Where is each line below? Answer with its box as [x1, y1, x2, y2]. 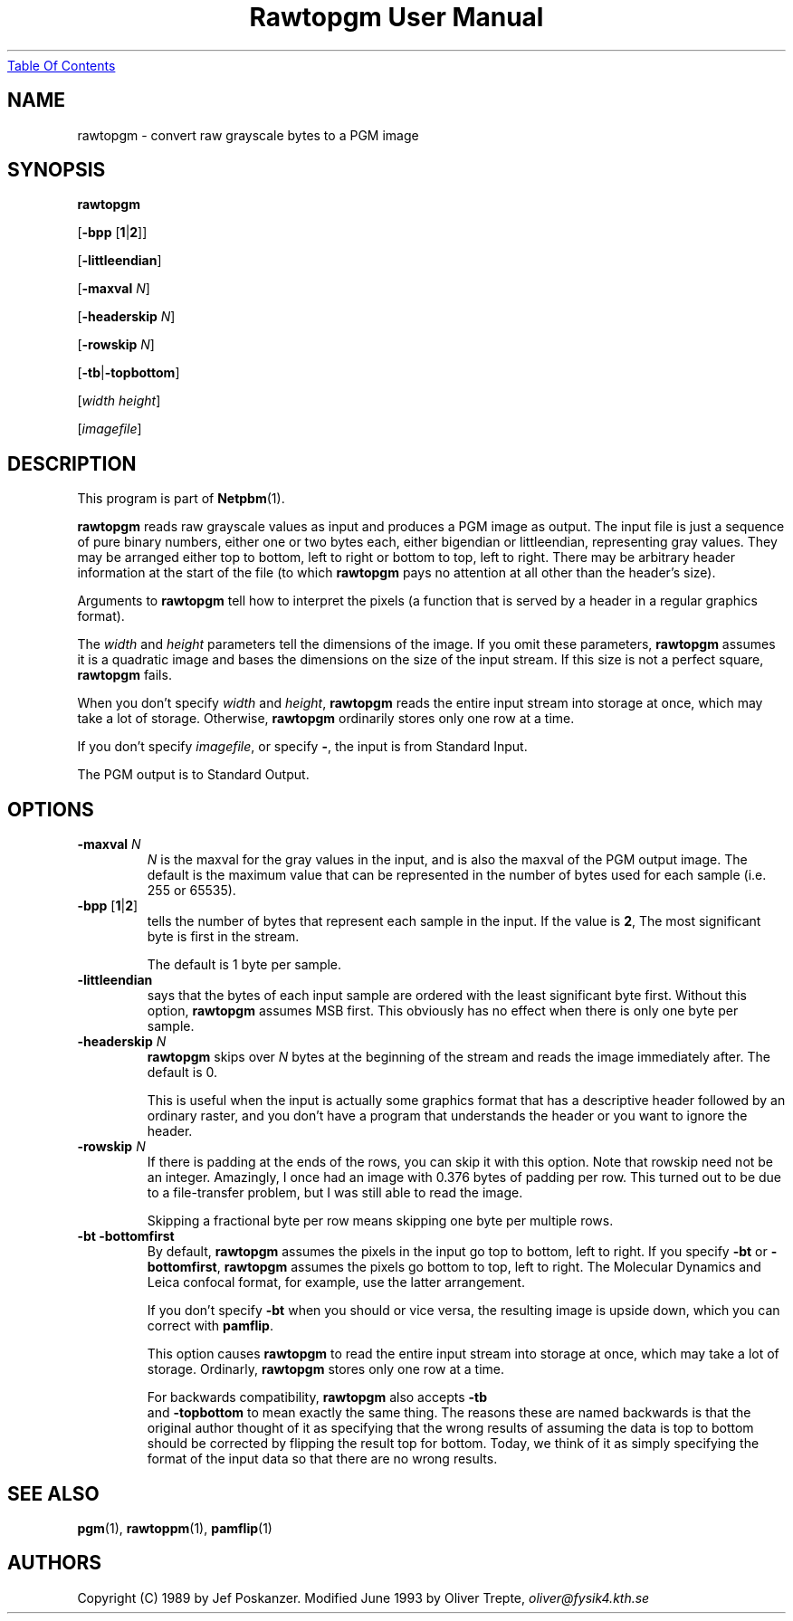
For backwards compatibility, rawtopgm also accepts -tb [147, 1389, 488, 1406]
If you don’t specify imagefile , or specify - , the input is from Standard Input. [77, 739, 528, 755]
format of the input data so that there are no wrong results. [147, 1451, 498, 1467]
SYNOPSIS [7, 158, 106, 182]
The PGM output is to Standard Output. [77, 767, 310, 783]
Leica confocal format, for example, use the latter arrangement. [147, 1274, 525, 1291]
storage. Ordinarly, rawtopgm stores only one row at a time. [147, 1361, 505, 1378]
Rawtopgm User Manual [249, 2, 544, 33]
